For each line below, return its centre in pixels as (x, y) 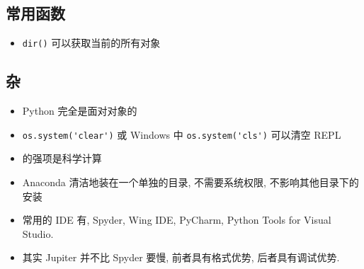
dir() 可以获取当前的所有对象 (91, 43)
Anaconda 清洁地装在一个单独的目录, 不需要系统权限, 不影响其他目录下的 (190, 182)
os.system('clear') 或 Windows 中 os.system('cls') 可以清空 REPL (182, 134)
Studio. (38, 233)
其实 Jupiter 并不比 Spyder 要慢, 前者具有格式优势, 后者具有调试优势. (181, 257)
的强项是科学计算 (62, 158)
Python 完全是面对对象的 (80, 111)
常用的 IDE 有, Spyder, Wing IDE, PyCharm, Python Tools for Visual (177, 220)
